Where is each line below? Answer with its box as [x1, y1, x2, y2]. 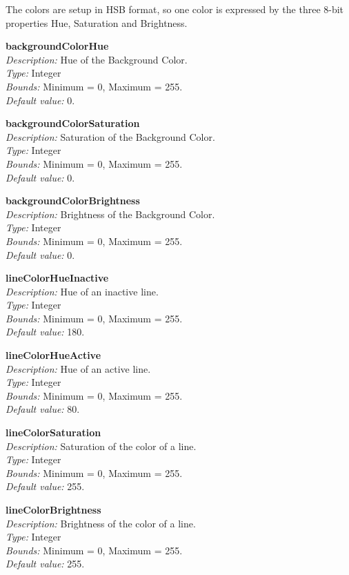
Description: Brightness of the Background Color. [6, 206, 215, 221]
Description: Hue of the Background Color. [6, 52, 188, 66]
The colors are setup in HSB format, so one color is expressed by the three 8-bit [6, 2, 344, 16]
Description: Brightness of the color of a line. [6, 516, 196, 530]
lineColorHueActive [6, 348, 101, 362]
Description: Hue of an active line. [6, 361, 151, 376]
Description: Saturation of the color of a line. [6, 438, 197, 453]
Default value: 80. [6, 402, 80, 416]
